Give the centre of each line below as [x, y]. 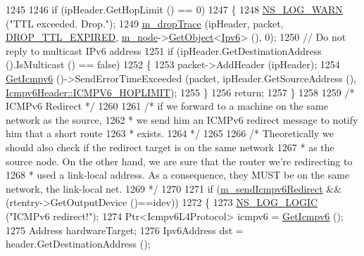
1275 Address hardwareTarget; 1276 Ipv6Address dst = [125, 230]
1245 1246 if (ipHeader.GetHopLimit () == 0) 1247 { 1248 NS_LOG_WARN [174, 9]
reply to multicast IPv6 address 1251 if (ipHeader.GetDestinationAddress [164, 50]
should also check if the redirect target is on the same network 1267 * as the [170, 147]
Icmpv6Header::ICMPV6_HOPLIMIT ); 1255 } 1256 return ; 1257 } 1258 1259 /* [180, 92]
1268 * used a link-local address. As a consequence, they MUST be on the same [178, 175]
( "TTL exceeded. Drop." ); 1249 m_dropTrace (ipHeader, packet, [145, 23]
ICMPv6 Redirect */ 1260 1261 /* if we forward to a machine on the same [167, 106]
